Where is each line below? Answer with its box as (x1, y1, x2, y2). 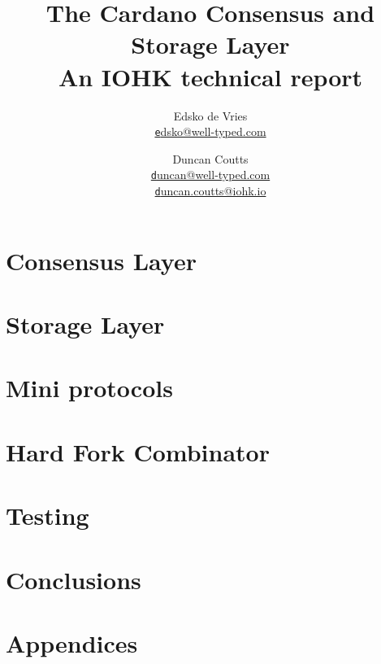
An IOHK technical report (58, 59, 363, 93)
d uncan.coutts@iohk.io (154, 182, 266, 199)
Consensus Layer (6, 243, 197, 277)
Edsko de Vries (173, 107, 248, 124)
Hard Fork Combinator (6, 435, 270, 468)
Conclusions (6, 562, 141, 596)
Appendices (6, 626, 138, 659)
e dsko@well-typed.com (154, 123, 266, 140)
